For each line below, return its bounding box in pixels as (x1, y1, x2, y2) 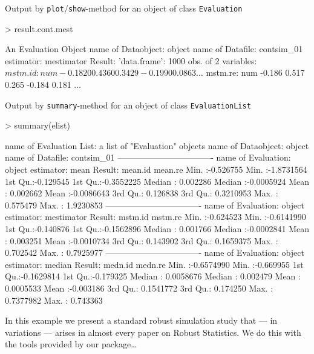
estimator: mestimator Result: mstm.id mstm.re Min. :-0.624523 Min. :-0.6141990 (5, 210, 306, 223)
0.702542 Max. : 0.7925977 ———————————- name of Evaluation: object (5, 246, 304, 259)
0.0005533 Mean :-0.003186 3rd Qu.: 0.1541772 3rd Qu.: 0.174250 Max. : (5, 282, 273, 294)
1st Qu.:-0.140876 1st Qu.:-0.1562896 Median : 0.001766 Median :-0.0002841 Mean (5, 222, 310, 235)
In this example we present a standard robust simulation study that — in (5, 314, 278, 327)
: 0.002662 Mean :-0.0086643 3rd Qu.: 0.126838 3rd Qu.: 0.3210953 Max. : (5, 187, 278, 199)
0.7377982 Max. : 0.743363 (5, 293, 103, 306)
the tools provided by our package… (5, 338, 137, 350)
